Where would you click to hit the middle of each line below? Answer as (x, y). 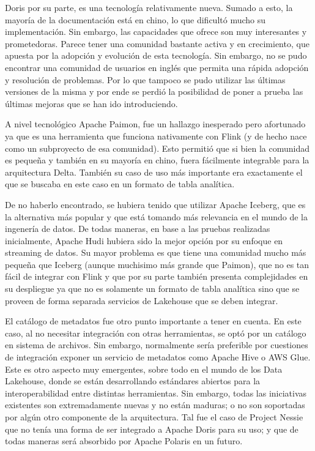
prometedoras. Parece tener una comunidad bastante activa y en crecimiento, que (157, 43)
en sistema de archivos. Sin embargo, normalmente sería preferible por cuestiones (157, 345)
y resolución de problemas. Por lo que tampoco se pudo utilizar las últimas (145, 79)
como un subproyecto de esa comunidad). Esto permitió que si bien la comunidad (157, 148)
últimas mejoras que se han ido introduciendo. (91, 103)
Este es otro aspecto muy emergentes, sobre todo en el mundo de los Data (144, 369)
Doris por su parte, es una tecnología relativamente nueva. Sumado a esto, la (149, 7)
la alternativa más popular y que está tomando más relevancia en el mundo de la (156, 216)
